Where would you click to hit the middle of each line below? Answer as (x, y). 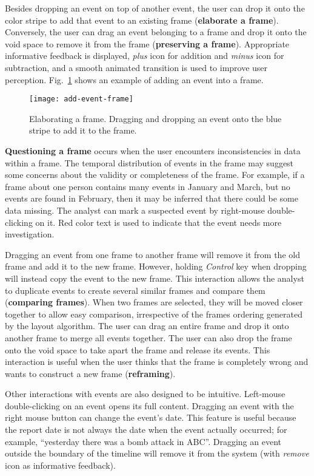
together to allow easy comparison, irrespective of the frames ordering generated (154, 314)
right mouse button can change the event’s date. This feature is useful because (151, 417)
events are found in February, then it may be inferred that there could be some (152, 198)
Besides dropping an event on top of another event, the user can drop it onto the (155, 8)
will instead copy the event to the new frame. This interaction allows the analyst (155, 278)
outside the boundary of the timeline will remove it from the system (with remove (157, 453)
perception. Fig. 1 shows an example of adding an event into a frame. (134, 79)
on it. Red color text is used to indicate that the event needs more (159, 222)
